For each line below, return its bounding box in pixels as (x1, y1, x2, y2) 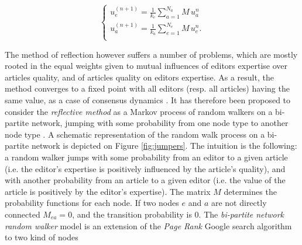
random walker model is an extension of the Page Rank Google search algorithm (5, 219, 292, 232)
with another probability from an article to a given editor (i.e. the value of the (5, 174, 286, 186)
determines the (224, 185, 277, 197)
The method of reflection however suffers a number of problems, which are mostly (5, 48, 298, 60)
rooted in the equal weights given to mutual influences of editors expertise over (5, 60, 288, 72)
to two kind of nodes (5, 231, 78, 243)
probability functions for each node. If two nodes (5, 197, 179, 209)
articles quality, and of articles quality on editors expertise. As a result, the (5, 71, 274, 83)
